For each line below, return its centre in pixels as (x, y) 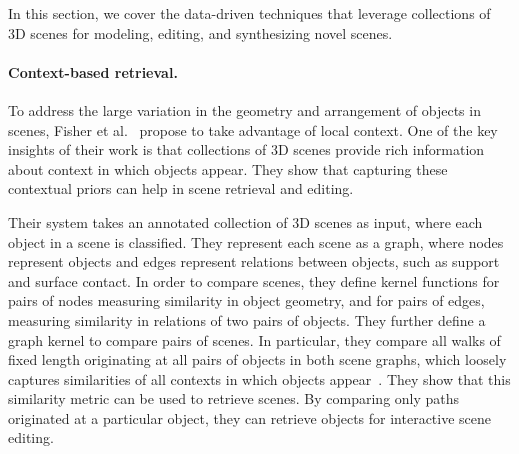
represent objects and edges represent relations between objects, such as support (254, 261)
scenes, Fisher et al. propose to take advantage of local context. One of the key (253, 129)
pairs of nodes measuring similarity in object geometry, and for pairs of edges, (246, 300)
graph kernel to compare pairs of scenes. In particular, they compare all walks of (254, 339)
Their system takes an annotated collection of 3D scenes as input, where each (245, 221)
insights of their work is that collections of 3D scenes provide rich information (246, 149)
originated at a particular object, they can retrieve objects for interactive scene (250, 417)
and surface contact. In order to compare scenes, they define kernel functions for (254, 280)
